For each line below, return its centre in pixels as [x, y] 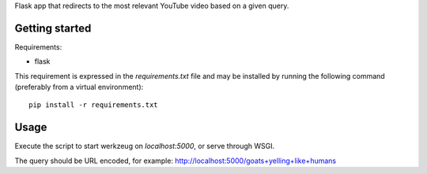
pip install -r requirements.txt [93, 105]
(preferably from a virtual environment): [79, 87]
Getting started [53, 28]
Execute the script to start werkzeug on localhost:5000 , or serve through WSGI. [145, 146]
